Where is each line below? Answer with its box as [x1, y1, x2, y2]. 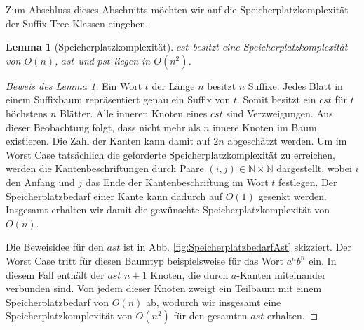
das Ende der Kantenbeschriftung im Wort [85, 174, 269, 189]
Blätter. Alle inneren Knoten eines [60, 105, 208, 120]
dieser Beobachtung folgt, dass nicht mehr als [6, 119, 201, 134]
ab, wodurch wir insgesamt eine [146, 294, 281, 309]
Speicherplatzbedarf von [6, 294, 109, 309]
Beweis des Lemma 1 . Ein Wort [6, 78, 142, 93]
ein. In [309, 253, 337, 268]
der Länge [151, 78, 195, 93]
